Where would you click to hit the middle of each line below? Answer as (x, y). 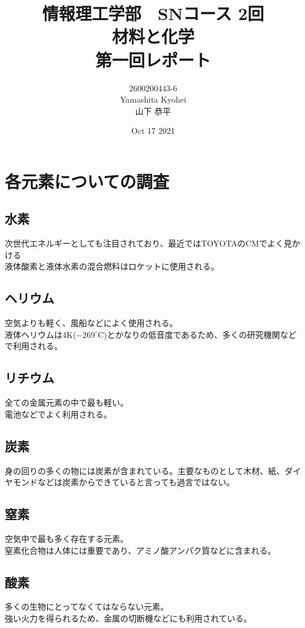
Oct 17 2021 (153, 131)
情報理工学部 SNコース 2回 (153, 13)
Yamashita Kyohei (153, 99)
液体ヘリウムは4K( (41, 334)
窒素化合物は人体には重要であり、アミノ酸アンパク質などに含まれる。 (140, 550)
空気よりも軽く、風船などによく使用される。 (91, 323)
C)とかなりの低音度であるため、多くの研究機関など (197, 334)
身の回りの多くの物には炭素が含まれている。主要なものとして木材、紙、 (145, 470)
